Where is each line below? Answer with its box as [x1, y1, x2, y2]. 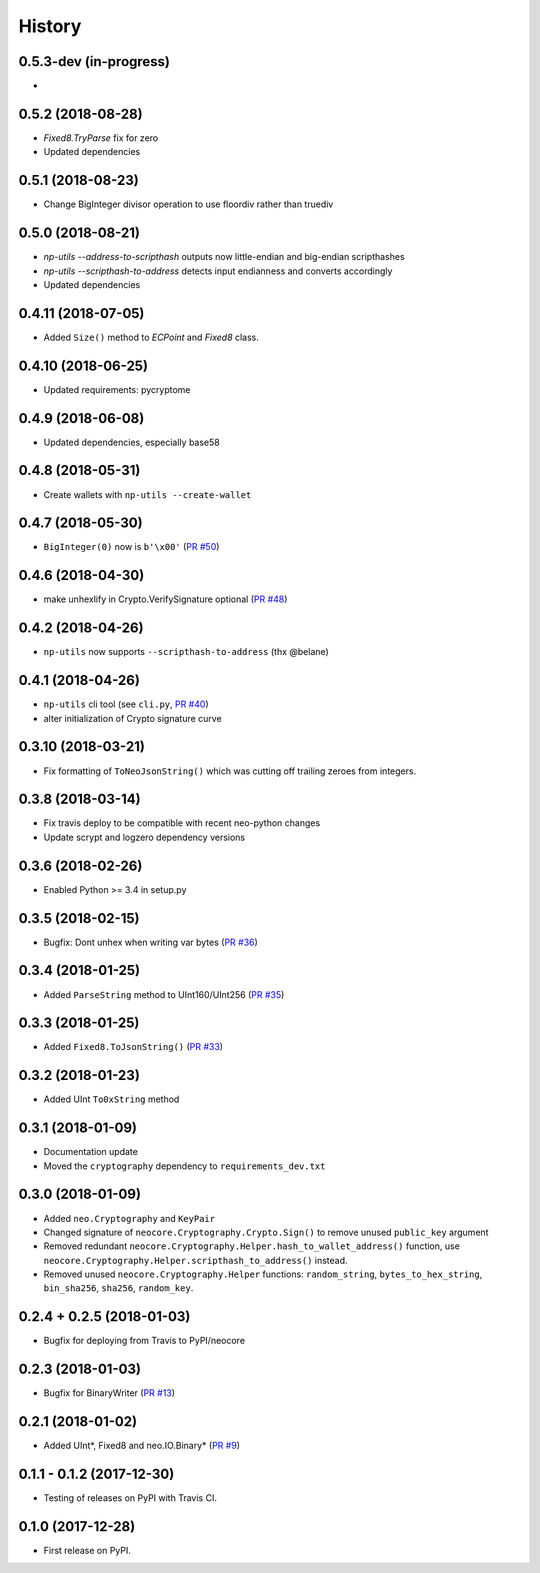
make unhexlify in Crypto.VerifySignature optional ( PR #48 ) [43, 593, 288, 605]
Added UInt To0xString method [43, 1093, 180, 1105]
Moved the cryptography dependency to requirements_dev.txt [43, 1160, 326, 1172]
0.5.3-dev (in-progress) [18, 53, 170, 70]
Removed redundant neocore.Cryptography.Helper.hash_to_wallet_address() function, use [43, 1240, 460, 1252]
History [18, 15, 82, 37]
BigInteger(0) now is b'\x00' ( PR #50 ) [43, 541, 220, 553]
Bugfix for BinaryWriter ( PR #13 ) [43, 1387, 175, 1399]
